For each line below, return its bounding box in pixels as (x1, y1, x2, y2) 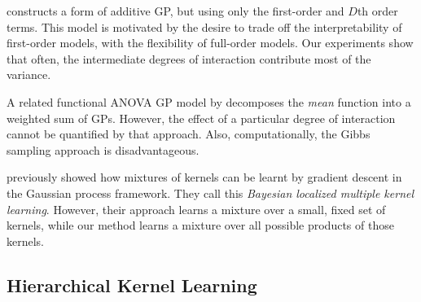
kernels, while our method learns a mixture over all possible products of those (7, 217, 394, 234)
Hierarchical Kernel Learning (7, 272, 257, 297)
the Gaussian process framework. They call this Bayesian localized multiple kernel (7, 184, 414, 201)
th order (357, 2, 398, 19)
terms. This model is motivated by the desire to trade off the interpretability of (7, 18, 402, 35)
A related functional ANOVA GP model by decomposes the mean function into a (7, 93, 411, 110)
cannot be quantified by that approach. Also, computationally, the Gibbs (7, 125, 371, 142)
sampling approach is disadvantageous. (7, 141, 200, 158)
